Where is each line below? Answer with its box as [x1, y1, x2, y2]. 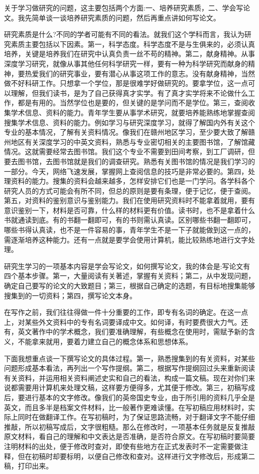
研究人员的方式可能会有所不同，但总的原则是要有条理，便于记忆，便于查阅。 [4, 185, 255, 196]
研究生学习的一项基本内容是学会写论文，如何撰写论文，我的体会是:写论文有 [4, 260, 250, 271]
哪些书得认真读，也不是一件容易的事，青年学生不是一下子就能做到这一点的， [4, 225, 255, 235]
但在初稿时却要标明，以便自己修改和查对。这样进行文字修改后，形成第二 [17, 451, 255, 461]
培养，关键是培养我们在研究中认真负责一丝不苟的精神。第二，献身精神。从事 [4, 48, 255, 59]
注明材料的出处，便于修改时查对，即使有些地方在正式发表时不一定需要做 [4, 441, 241, 451]
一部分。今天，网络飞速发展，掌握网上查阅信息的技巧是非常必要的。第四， [4, 166, 248, 176]
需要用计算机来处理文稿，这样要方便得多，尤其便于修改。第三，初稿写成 [17, 382, 255, 393]
